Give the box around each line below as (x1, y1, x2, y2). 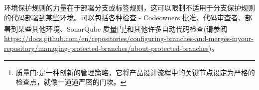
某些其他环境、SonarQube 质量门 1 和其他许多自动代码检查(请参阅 (17, 22, 228, 34)
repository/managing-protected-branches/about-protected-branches (4, 43, 209, 53)
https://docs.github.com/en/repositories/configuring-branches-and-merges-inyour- (4, 33, 254, 44)
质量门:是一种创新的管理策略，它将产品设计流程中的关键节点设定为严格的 (15, 67, 255, 77)
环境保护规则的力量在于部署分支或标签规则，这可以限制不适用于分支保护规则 (4, 2, 255, 12)
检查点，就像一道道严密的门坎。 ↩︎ (15, 77, 127, 87)
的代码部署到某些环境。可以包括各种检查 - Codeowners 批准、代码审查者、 (4, 12, 245, 22)
